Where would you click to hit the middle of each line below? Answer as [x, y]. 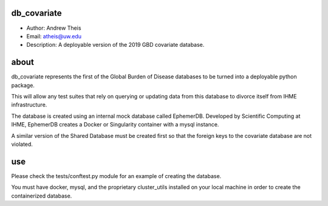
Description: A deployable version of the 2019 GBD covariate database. [115, 45]
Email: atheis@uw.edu [54, 36]
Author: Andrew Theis [54, 28]
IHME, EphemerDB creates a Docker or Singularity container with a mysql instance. [115, 125]
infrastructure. [29, 105]
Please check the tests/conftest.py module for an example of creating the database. [116, 176]
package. [23, 85]
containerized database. [42, 196]
